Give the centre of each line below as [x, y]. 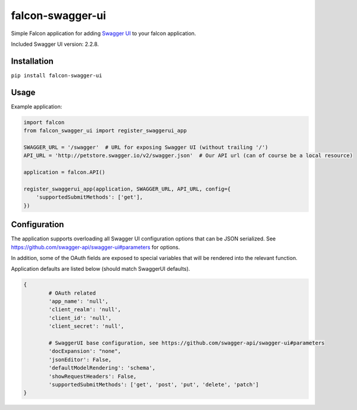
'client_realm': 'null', [85, 310]
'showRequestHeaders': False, [93, 376]
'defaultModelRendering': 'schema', [102, 368]
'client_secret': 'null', [86, 326]
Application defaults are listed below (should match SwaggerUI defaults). [101, 269]
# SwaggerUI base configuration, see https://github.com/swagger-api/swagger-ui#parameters [187, 343]
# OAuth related [72, 293]
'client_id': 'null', [80, 318]
